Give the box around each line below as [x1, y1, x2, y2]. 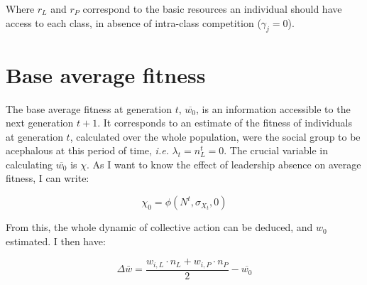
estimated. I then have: [6, 233, 106, 248]
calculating [6, 156, 53, 171]
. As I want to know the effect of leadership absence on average [87, 156, 361, 171]
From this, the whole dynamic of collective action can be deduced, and [6, 220, 313, 235]
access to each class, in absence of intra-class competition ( [6, 15, 261, 30]
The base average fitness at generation [6, 101, 172, 116]
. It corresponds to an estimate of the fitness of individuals [97, 115, 352, 130]
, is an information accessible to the [196, 101, 351, 116]
